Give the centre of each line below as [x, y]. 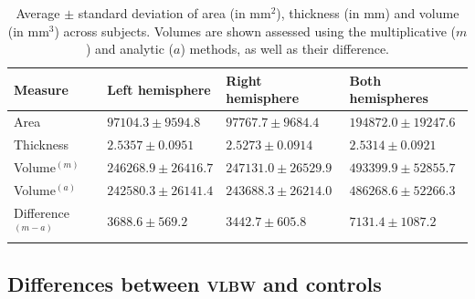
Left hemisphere [159, 89]
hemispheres [389, 98]
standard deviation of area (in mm [174, 13]
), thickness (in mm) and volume [368, 13]
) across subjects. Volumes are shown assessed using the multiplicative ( [255, 31]
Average [38, 13]
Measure [41, 89]
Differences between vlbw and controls [195, 283]
